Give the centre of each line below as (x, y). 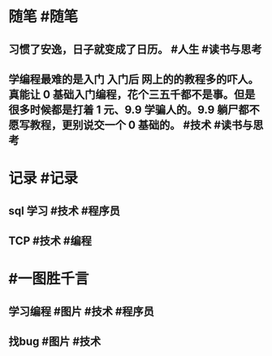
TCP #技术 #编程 (50, 241)
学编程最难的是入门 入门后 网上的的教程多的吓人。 (134, 79)
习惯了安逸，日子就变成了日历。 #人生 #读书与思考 (135, 49)
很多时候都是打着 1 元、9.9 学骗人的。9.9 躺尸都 (129, 109)
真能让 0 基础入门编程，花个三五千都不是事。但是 (132, 94)
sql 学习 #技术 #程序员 (64, 211)
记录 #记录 (43, 178)
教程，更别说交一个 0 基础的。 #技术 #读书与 (141, 125)
